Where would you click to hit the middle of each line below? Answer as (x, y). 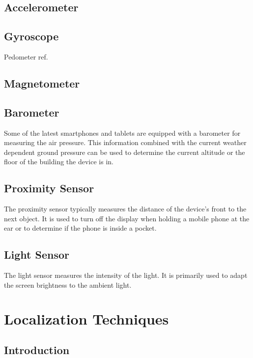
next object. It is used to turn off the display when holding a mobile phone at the (127, 218)
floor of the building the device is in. (59, 162)
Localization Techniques (86, 318)
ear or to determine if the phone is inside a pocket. (80, 228)
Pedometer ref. (26, 56)
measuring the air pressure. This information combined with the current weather (125, 142)
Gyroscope (31, 36)
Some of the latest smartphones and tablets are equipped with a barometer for (122, 133)
